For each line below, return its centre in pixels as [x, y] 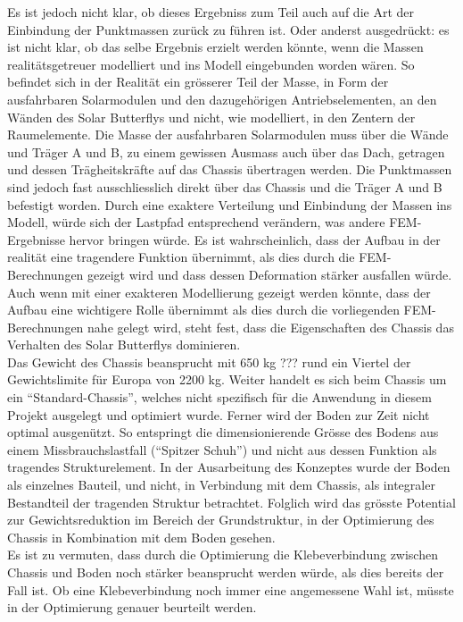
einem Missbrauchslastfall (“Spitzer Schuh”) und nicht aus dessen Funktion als [222, 449]
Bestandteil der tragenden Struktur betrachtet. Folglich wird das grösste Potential [231, 502]
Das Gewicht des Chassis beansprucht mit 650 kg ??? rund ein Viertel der [209, 361]
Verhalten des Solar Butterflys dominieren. [124, 345]
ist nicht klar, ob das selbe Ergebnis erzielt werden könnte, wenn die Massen [215, 47]
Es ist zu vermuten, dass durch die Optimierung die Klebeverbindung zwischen [223, 555]
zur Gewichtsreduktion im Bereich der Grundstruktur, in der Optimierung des [221, 520]
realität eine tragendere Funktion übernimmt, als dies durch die [181, 257]
